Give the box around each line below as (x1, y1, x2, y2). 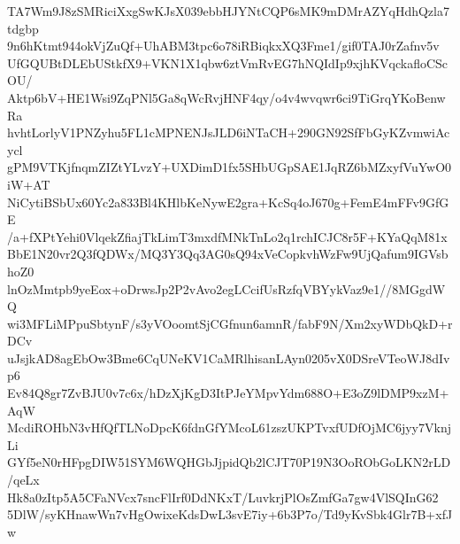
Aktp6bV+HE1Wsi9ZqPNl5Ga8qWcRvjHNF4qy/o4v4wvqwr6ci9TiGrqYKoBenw (7, 88, 446, 106)
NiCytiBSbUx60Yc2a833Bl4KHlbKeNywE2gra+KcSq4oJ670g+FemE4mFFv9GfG (7, 192, 449, 211)
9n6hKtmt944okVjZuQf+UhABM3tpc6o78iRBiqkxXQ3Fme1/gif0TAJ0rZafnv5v (7, 36, 440, 55)
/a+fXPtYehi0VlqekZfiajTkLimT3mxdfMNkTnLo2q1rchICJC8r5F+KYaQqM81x (7, 227, 448, 245)
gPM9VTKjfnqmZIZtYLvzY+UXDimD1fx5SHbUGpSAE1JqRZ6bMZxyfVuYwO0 (7, 158, 452, 176)
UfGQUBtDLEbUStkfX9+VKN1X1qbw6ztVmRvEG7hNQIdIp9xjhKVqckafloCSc (7, 53, 448, 72)
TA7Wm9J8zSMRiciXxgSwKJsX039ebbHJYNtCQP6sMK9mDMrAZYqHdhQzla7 (7, 2, 449, 19)
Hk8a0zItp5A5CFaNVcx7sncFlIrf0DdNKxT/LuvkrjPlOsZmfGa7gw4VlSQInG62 (7, 487, 439, 506)
